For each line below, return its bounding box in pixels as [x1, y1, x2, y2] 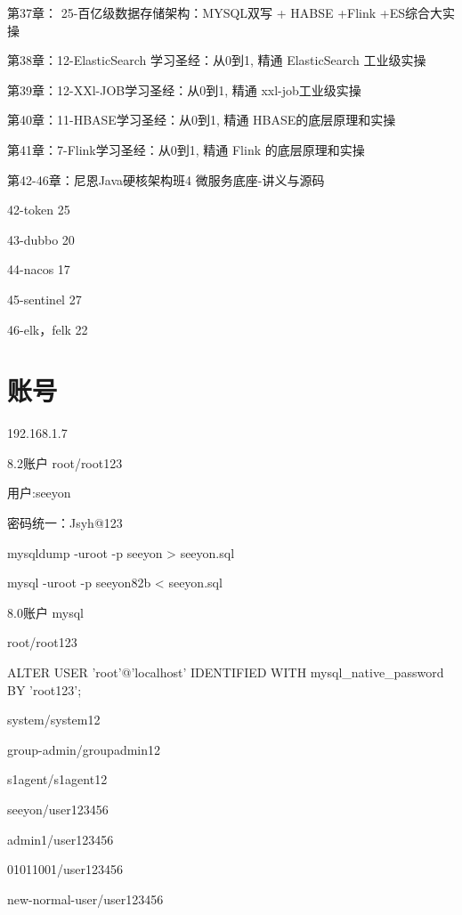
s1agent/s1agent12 [7, 770, 108, 789]
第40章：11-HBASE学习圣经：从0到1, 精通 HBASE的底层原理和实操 [7, 110, 396, 129]
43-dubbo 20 [7, 230, 75, 248]
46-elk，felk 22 [7, 320, 88, 338]
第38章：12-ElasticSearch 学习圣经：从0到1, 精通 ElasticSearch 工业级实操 [7, 51, 426, 69]
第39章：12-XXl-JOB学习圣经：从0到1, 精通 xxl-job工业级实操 [7, 80, 361, 99]
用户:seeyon [7, 483, 71, 502]
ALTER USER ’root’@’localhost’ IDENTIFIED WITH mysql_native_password [7, 663, 444, 681]
